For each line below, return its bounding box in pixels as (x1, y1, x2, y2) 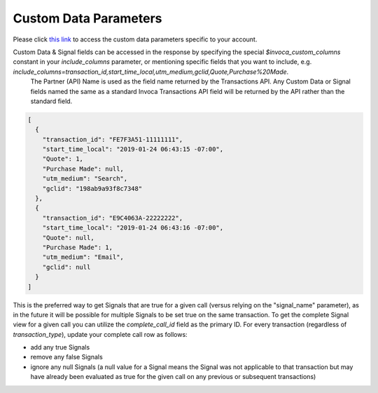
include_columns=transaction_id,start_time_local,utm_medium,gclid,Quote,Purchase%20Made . (13, 67, 289, 76)
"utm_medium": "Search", (42, 175, 128, 182)
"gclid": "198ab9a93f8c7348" (42, 185, 143, 192)
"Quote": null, (42, 234, 94, 241)
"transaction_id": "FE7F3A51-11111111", (42, 135, 183, 143)
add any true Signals (30, 343, 90, 352)
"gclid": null (42, 263, 91, 271)
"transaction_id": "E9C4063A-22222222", (42, 214, 183, 222)
